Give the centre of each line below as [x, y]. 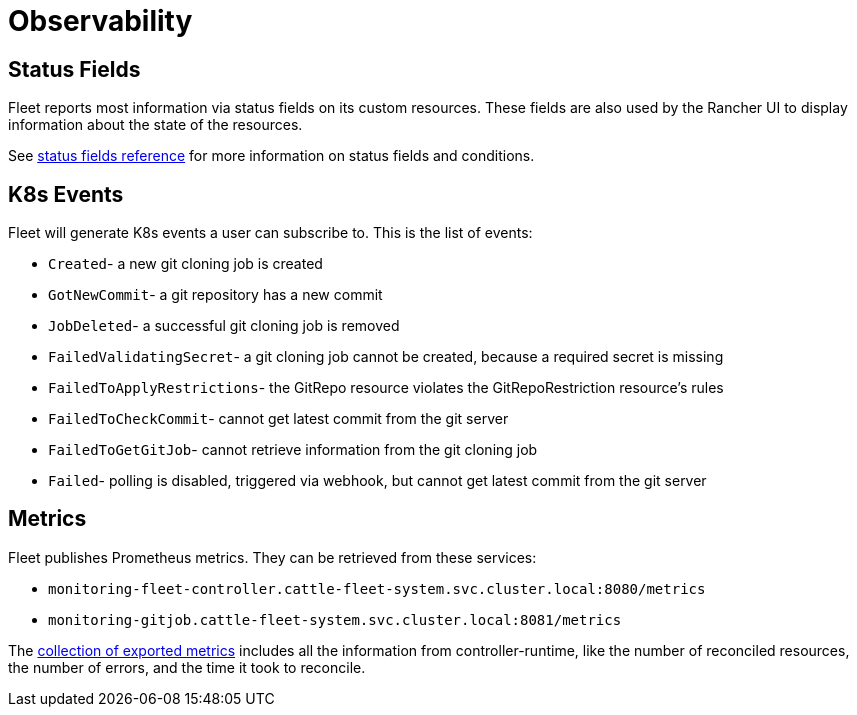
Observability [100, 21]
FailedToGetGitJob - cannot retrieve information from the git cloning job [293, 450]
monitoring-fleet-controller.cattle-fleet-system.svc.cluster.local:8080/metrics [377, 588]
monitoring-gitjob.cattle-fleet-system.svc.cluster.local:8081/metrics [335, 619]
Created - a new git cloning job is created [185, 264]
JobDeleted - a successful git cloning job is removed [224, 326]
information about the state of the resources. [155, 125]
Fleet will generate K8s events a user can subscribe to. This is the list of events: [270, 233]
